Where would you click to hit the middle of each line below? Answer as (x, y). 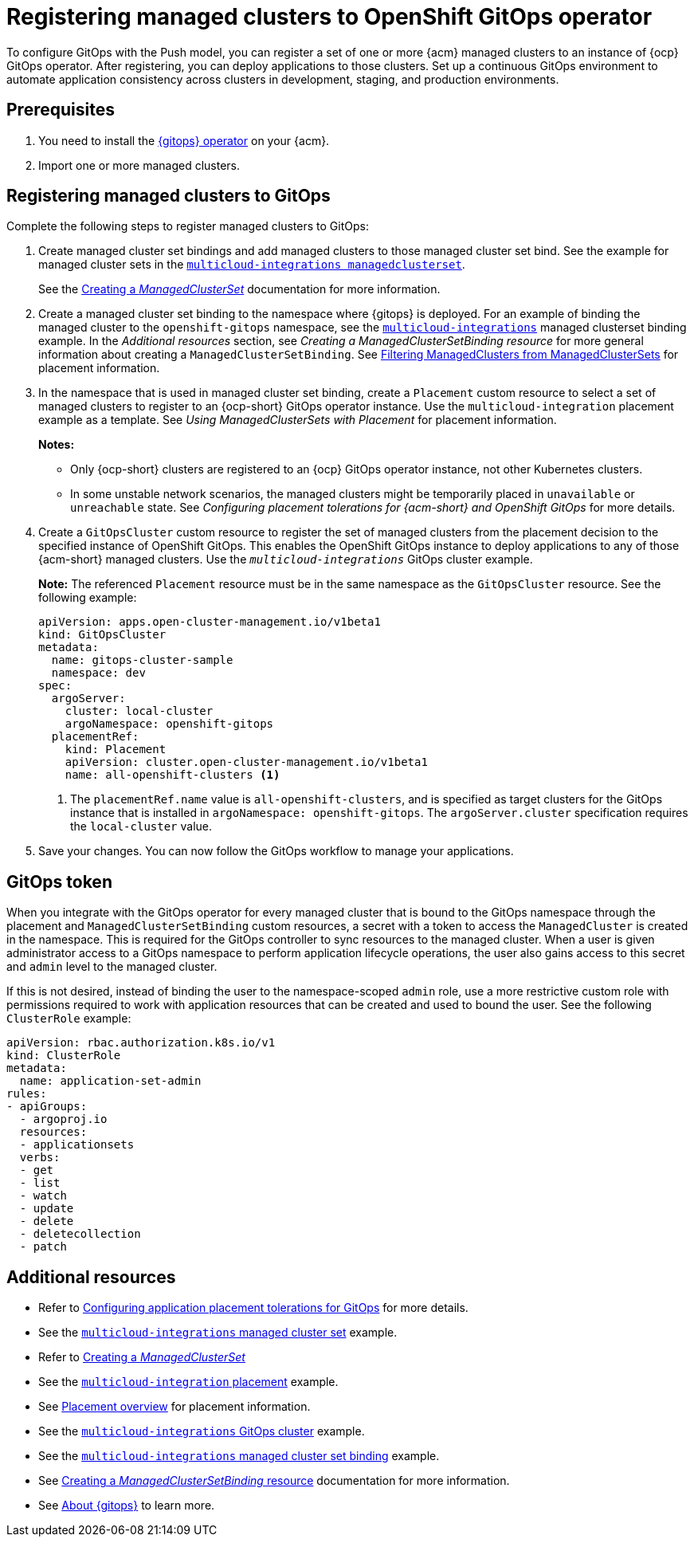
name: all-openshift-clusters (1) (173, 775)
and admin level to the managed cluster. (112, 967)
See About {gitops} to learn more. (127, 1506)
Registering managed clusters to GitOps (169, 196)
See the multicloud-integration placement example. (188, 1382)
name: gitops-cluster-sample (142, 660)
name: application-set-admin (110, 1081)
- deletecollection (80, 1234)
